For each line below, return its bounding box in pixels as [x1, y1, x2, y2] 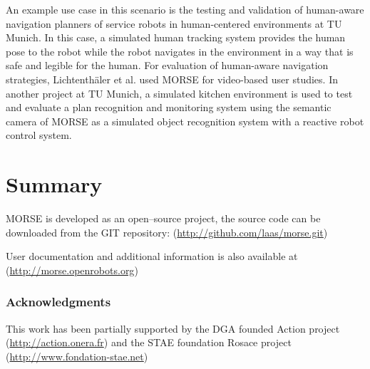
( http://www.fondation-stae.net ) [6, 348, 148, 363]
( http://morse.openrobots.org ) [6, 262, 138, 277]
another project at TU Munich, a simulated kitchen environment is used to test [6, 85, 353, 100]
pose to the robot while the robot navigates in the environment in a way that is [6, 43, 354, 58]
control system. [6, 128, 72, 142]
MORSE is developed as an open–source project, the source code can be [6, 211, 321, 226]
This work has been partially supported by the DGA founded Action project [6, 321, 340, 336]
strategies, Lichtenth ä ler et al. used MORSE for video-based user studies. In [6, 71, 338, 86]
